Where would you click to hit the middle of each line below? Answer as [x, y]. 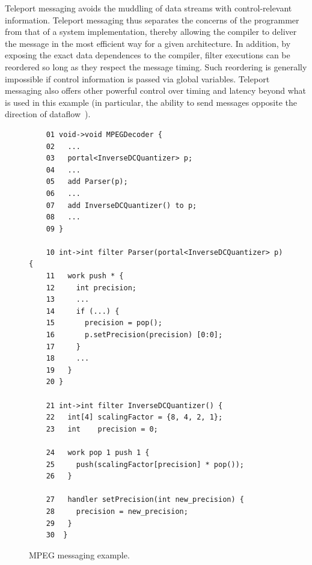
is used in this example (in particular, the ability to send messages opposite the [151, 102]
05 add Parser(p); [87, 182]
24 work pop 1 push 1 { [98, 452]
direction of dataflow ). [48, 114]
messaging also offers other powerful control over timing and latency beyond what [155, 90]
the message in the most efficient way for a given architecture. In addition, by [148, 43]
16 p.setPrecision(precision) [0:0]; [134, 335]
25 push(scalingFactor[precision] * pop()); [145, 464]
